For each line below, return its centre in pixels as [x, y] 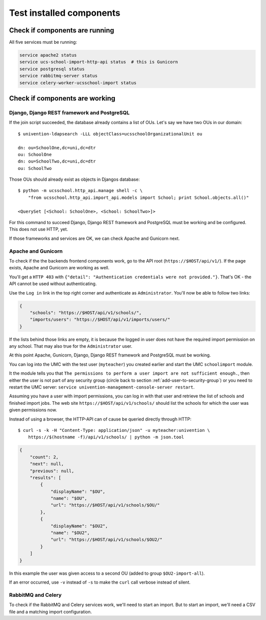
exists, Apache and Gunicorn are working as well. [59, 268]
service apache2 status [48, 55]
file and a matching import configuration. [50, 612]
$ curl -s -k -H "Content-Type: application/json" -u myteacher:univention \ [114, 430]
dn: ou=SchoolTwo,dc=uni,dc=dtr [57, 162]
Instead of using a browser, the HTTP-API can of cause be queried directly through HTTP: [100, 419]
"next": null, [47, 464]
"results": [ [46, 477]
